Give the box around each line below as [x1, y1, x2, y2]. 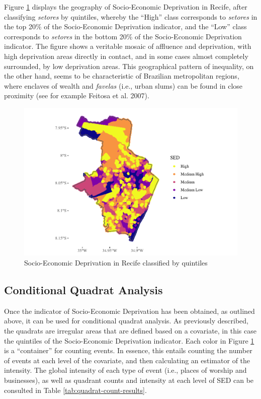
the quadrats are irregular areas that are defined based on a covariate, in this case [4, 325, 256, 336]
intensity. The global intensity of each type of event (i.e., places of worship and [4, 365, 247, 375]
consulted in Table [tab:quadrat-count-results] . [4, 384, 147, 395]
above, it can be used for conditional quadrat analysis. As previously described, [4, 315, 248, 326]
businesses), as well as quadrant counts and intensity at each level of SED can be [4, 375, 254, 385]
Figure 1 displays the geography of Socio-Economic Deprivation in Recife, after [4, 2, 247, 12]
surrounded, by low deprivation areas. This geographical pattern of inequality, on [4, 60, 254, 71]
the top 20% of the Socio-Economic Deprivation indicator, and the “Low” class [4, 21, 247, 32]
